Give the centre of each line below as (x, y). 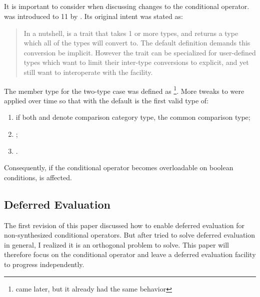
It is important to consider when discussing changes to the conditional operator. (127, 6)
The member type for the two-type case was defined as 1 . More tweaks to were (124, 90)
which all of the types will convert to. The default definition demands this (137, 43)
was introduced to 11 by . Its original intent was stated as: (93, 16)
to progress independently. (44, 264)
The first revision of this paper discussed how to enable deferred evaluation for (124, 225)
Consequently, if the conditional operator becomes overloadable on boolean (119, 167)
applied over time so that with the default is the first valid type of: (106, 100)
